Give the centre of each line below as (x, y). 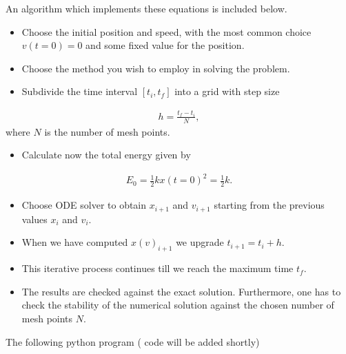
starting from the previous (269, 205)
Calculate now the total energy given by (106, 155)
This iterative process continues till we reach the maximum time (157, 268)
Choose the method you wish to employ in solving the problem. (156, 68)
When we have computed (75, 242)
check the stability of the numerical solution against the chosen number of (178, 305)
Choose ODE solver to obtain (84, 205)
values (34, 219)
